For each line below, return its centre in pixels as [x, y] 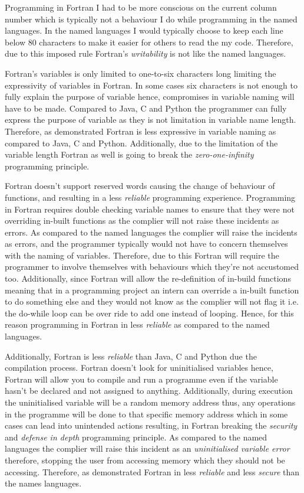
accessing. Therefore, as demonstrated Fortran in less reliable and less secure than [152, 471]
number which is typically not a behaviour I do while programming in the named [151, 19]
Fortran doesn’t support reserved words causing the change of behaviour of [140, 186]
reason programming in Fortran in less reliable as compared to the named [137, 324]
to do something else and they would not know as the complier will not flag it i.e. [152, 301]
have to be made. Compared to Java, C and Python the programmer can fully [146, 108]
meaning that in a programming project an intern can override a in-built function [152, 290]
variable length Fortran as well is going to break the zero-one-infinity [129, 154]
